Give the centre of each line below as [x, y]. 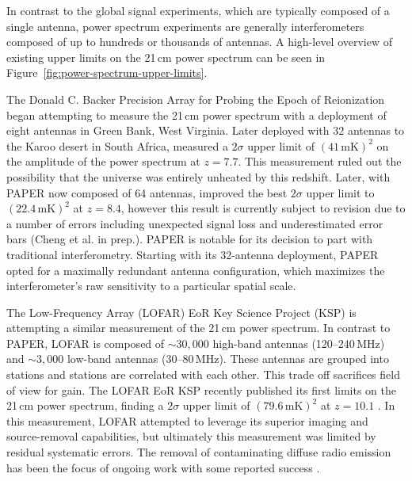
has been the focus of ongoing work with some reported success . [163, 467]
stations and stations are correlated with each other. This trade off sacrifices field [203, 374]
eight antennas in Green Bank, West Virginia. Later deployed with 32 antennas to [206, 130]
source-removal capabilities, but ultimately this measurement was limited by [191, 436]
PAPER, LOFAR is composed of [86, 343]
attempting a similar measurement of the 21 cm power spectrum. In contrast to [198, 328]
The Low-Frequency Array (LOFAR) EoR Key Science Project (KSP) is [181, 312]
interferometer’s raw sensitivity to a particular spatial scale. [151, 286]
